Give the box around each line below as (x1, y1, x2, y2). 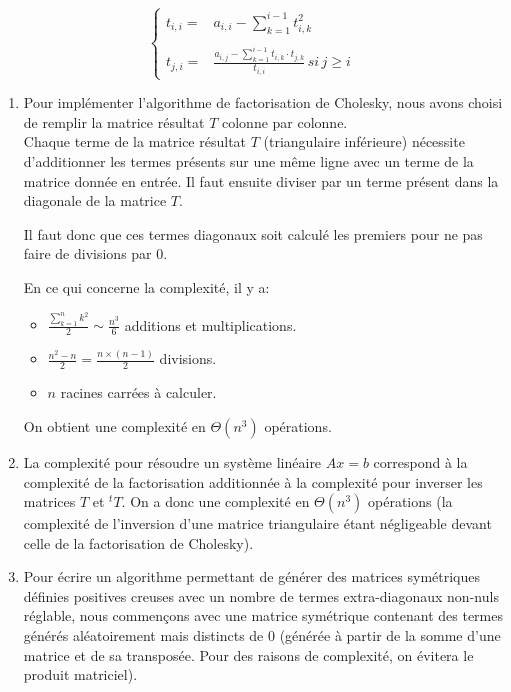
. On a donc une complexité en (121, 491, 310, 512)
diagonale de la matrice (23, 190, 167, 211)
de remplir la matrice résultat (23, 111, 205, 132)
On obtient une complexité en (23, 415, 206, 436)
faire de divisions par (23, 243, 152, 264)
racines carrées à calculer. (60, 382, 217, 403)
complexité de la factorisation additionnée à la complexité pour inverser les (23, 471, 483, 492)
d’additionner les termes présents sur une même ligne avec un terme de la (23, 150, 474, 171)
